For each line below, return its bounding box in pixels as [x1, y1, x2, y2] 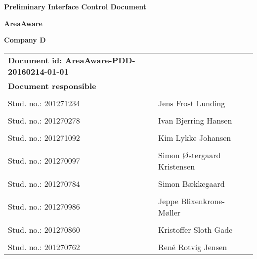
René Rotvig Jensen [158, 241, 227, 253]
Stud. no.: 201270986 [8, 201, 80, 213]
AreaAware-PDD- [65, 54, 135, 66]
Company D [4, 35, 46, 45]
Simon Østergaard [158, 149, 221, 161]
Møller [158, 206, 181, 218]
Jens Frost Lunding [158, 97, 225, 109]
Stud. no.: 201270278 [8, 114, 80, 126]
